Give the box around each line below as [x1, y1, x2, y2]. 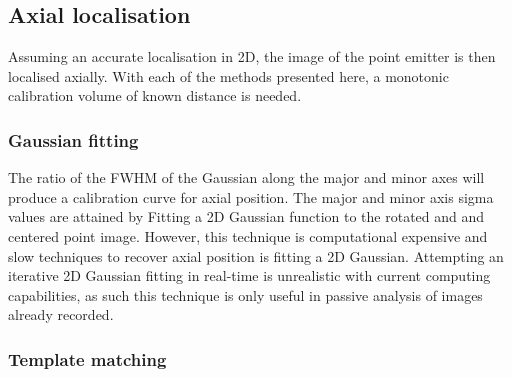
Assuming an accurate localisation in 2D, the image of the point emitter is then [8, 46, 496, 67]
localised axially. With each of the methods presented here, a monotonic [8, 65, 449, 86]
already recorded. [8, 304, 114, 325]
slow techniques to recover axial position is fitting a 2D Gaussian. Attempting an [8, 245, 504, 266]
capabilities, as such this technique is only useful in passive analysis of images [8, 284, 483, 305]
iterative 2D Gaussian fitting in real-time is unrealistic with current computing [8, 265, 491, 286]
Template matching [8, 346, 167, 371]
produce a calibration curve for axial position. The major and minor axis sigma [8, 186, 494, 207]
